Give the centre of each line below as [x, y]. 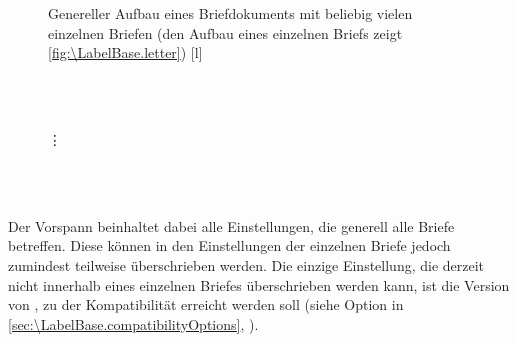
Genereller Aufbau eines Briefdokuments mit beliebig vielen [230, 13]
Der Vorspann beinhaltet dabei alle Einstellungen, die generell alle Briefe [231, 225]
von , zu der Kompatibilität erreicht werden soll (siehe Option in [206, 304]
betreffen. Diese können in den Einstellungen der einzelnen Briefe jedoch [229, 245]
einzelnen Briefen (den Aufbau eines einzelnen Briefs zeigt [225, 32]
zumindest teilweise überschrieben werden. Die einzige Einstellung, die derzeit [246, 264]
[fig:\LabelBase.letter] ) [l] [125, 52]
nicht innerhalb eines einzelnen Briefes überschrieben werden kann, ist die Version [259, 284]
